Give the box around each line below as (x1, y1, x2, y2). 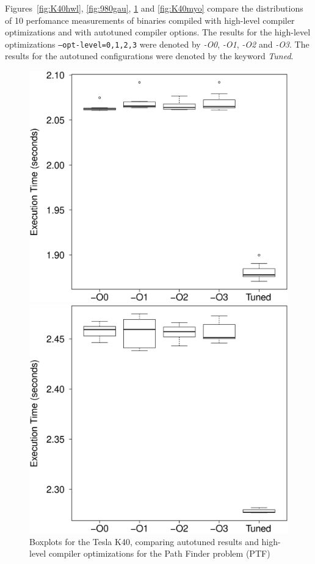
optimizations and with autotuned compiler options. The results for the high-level (5, 26, 311, 38)
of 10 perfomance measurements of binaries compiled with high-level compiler (5, 13, 295, 26)
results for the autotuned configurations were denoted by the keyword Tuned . (5, 49, 294, 62)
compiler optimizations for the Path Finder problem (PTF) (48, 547, 270, 560)
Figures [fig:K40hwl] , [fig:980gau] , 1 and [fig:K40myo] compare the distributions (5, 2, 303, 14)
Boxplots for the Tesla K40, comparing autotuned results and (29, 535, 259, 548)
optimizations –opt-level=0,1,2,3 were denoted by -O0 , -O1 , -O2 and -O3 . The (5, 37, 310, 50)
